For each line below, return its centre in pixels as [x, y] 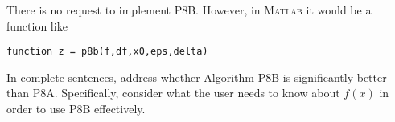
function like [37, 25]
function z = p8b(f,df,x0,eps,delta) [107, 52]
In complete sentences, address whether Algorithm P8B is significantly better [197, 77]
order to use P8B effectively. [76, 109]
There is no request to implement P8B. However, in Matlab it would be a [189, 10]
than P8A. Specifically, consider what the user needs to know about [173, 93]
